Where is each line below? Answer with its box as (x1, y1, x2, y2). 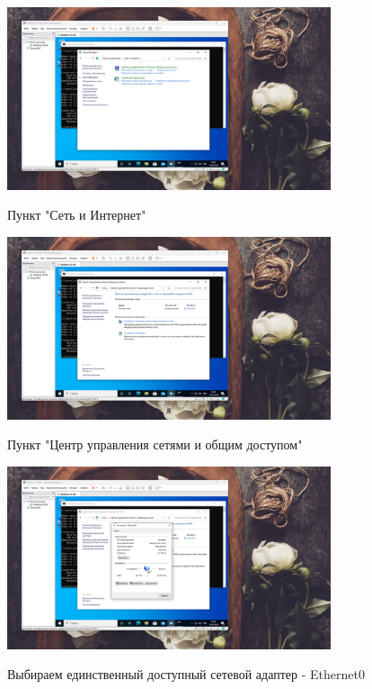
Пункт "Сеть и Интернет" (7, 205, 146, 224)
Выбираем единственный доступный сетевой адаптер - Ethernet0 (7, 665, 365, 684)
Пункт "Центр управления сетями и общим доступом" (7, 435, 303, 454)
